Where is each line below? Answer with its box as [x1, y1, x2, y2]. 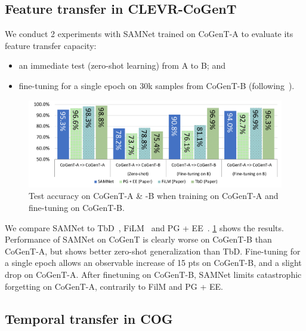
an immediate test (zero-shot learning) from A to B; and [18, 59, 225, 72]
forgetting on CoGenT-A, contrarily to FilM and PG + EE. [5, 280, 223, 292]
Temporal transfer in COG [5, 309, 173, 327]
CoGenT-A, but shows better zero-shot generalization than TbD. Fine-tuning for [5, 244, 301, 257]
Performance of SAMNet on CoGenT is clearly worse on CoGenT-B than [5, 233, 272, 246]
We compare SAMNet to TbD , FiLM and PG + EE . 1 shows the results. [5, 221, 284, 234]
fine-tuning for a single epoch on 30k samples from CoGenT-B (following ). [18, 79, 295, 91]
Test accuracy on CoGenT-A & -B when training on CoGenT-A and [29, 189, 279, 202]
